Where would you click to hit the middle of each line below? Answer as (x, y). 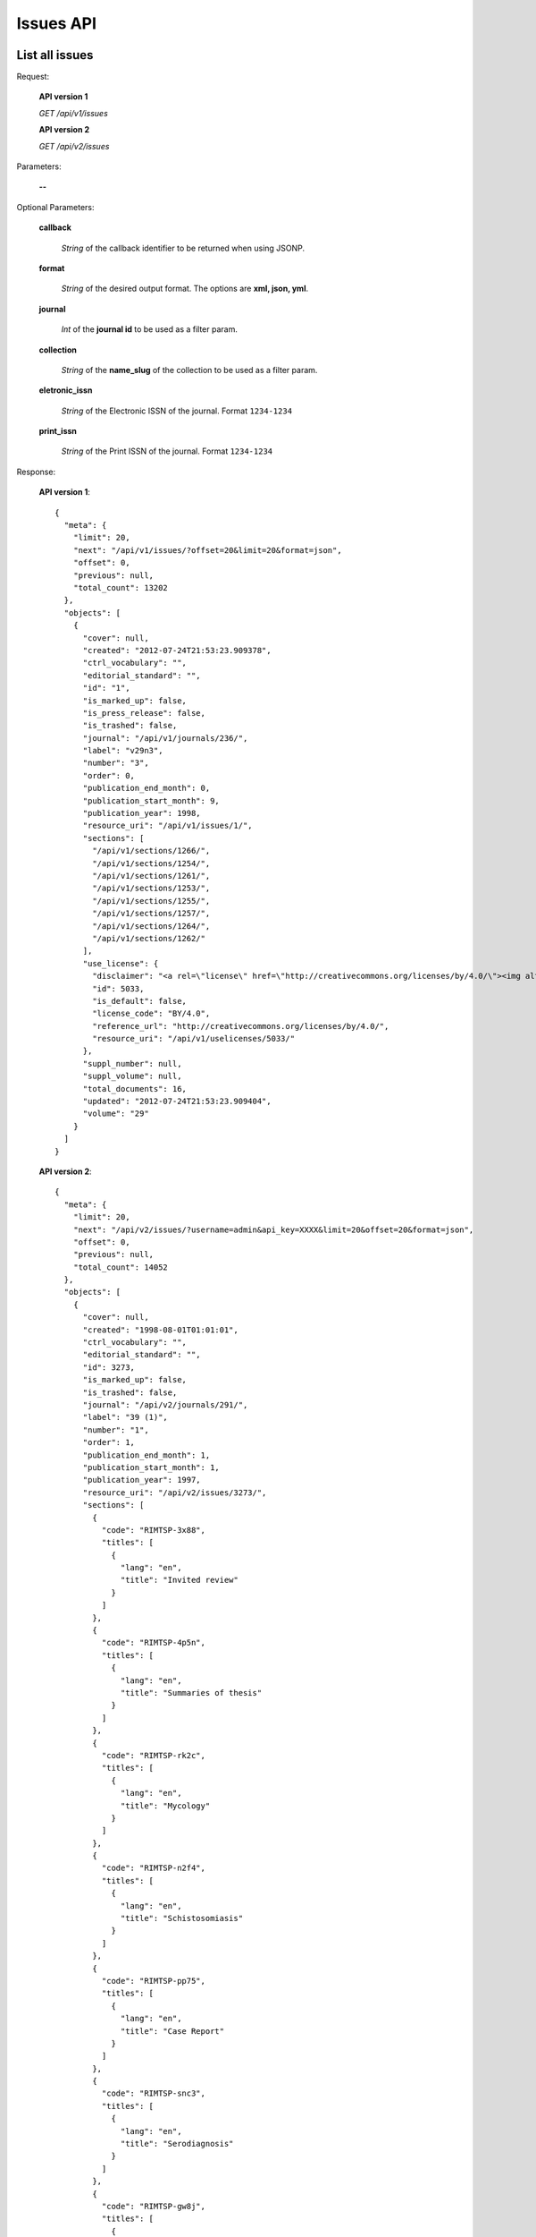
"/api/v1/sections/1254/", (151, 863)
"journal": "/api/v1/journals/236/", (165, 738)
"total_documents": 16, (135, 1089)
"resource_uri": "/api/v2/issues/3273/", (175, 1493)
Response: (36, 472)
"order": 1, (109, 1442)
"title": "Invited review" (180, 1580)
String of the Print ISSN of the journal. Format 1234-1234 (167, 451)
